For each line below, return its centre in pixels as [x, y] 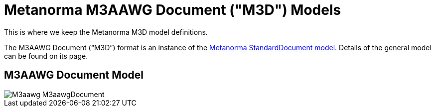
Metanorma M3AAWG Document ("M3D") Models [173, 10]
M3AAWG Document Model [74, 75]
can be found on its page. [46, 56]
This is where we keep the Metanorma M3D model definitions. [106, 32]
